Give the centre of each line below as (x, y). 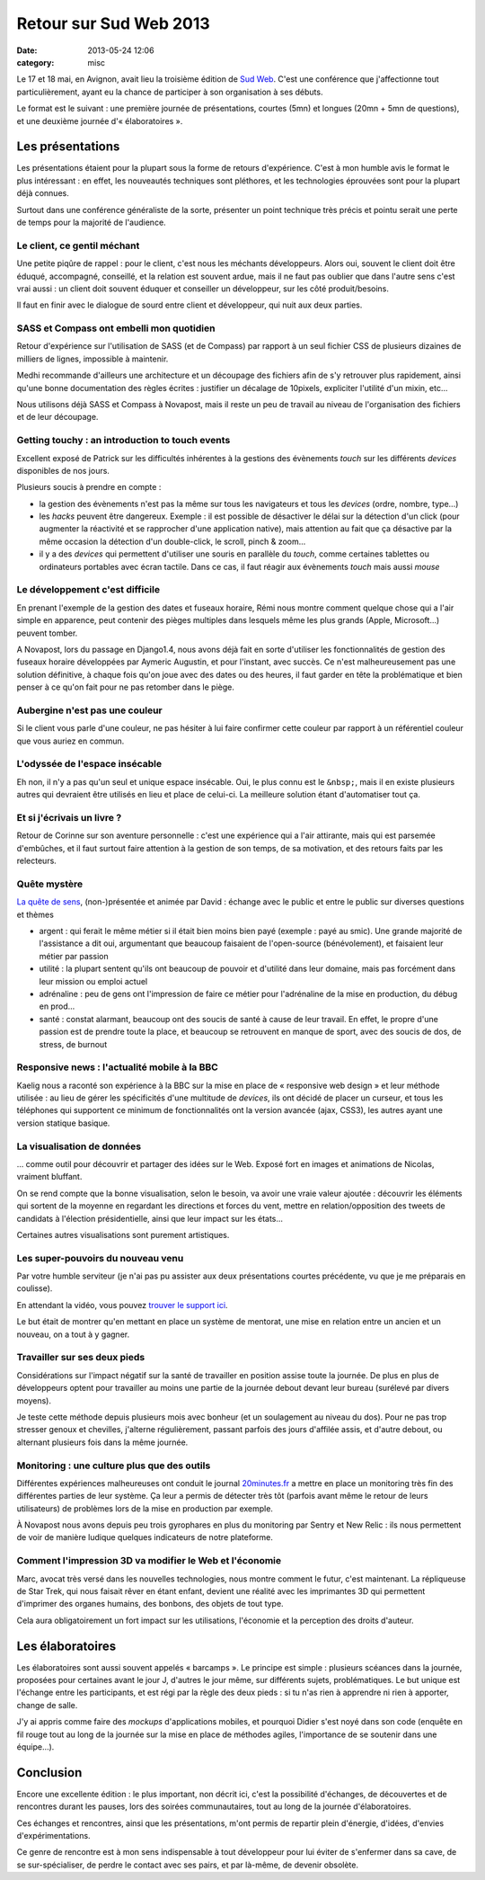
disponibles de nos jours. (63, 470)
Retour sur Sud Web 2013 (113, 23)
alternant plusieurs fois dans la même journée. (102, 1442)
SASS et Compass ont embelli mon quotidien (116, 328)
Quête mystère (50, 884)
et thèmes (35, 914)
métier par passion (74, 956)
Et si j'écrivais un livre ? (69, 817)
